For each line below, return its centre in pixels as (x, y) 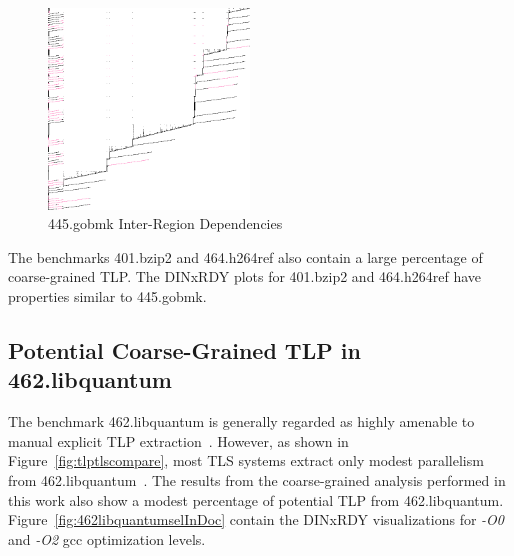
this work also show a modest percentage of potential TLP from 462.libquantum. (256, 499)
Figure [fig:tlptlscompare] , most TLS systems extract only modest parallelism (246, 460)
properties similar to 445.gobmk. (107, 295)
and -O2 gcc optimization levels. (107, 538)
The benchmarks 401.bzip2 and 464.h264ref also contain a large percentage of (245, 256)
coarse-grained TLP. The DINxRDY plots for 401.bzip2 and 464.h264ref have (245, 276)
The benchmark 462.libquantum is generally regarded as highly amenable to (241, 421)
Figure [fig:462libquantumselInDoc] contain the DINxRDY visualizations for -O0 (256, 519)
